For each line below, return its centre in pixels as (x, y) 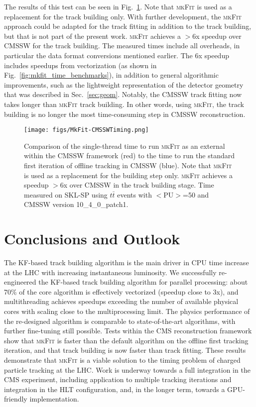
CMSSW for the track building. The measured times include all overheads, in (122, 46)
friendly (16, 399)
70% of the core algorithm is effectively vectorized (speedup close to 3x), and (121, 291)
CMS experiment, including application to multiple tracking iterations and (118, 379)
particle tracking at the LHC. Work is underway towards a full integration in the (127, 369)
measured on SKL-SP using (66, 194)
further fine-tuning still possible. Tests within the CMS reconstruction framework (128, 331)
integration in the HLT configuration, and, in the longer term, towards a (115, 389)
